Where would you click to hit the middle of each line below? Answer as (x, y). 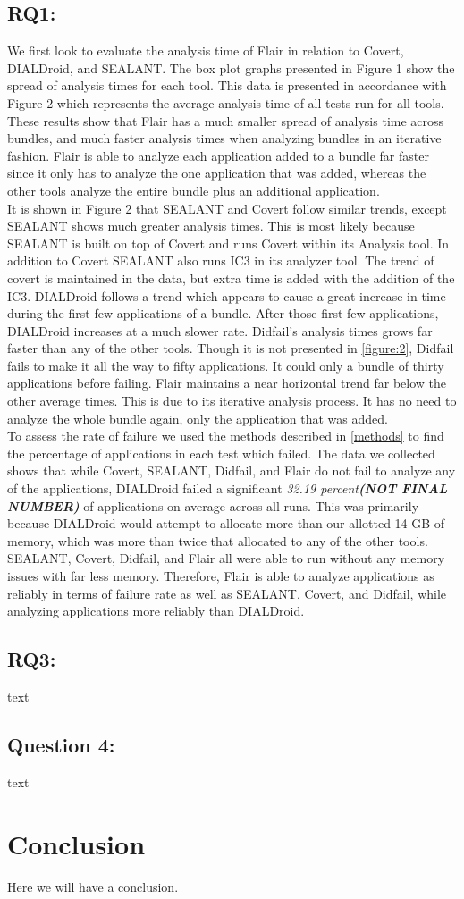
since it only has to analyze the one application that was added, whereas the (217, 173)
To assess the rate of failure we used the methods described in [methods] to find (226, 436)
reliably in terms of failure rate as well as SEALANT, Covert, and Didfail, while (227, 593)
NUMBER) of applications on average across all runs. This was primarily (213, 505)
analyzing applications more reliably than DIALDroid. (156, 611)
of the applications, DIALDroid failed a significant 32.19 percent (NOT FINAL (228, 488)
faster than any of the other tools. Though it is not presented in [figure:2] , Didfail (231, 348)
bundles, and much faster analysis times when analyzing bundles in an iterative (224, 138)
